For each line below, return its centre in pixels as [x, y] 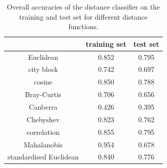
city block [43, 69]
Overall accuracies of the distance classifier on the [83, 7]
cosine [43, 82]
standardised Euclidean [43, 157]
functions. [83, 26]
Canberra [43, 107]
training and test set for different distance [83, 16]
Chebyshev [43, 119]
